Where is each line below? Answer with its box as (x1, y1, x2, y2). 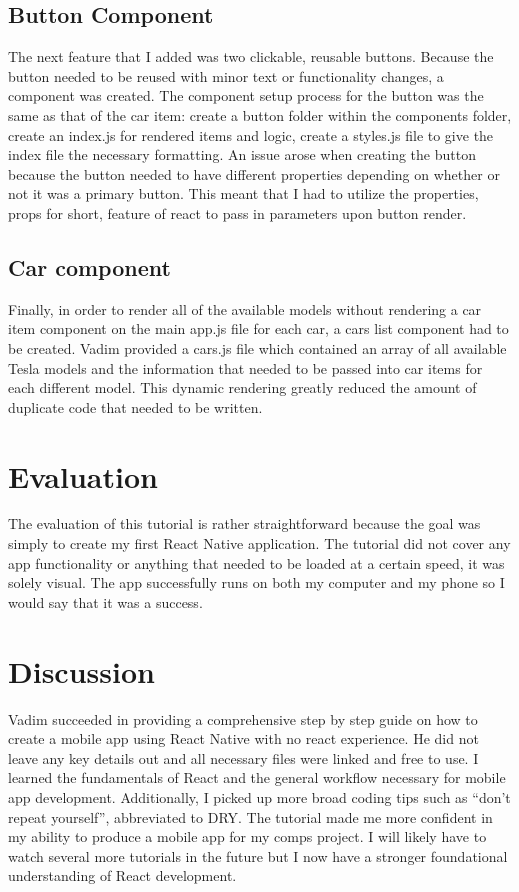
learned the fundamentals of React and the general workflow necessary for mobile (8, 767, 506, 788)
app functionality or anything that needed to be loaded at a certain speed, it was (8, 552, 505, 573)
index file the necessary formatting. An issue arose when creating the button (8, 144, 476, 165)
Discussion (8, 650, 155, 691)
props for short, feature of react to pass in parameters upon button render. (8, 202, 467, 223)
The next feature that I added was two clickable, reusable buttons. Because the (8, 46, 494, 67)
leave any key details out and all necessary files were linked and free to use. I (8, 747, 479, 768)
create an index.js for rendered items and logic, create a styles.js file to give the (8, 124, 494, 145)
